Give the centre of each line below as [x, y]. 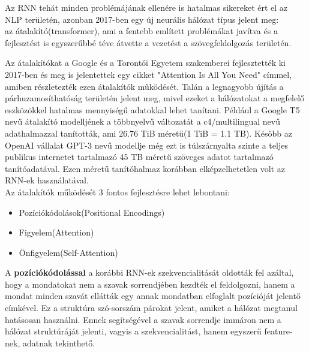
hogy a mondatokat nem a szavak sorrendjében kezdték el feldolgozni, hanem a [150, 284]
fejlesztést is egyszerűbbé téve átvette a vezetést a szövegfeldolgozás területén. [148, 42]
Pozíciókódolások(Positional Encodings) [92, 212]
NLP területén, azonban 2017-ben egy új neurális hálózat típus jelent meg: [142, 19]
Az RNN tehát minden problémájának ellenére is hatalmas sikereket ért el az [146, 7]
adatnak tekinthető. [59, 343]
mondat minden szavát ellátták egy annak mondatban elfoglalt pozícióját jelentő [153, 296]
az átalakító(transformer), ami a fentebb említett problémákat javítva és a [141, 31]
